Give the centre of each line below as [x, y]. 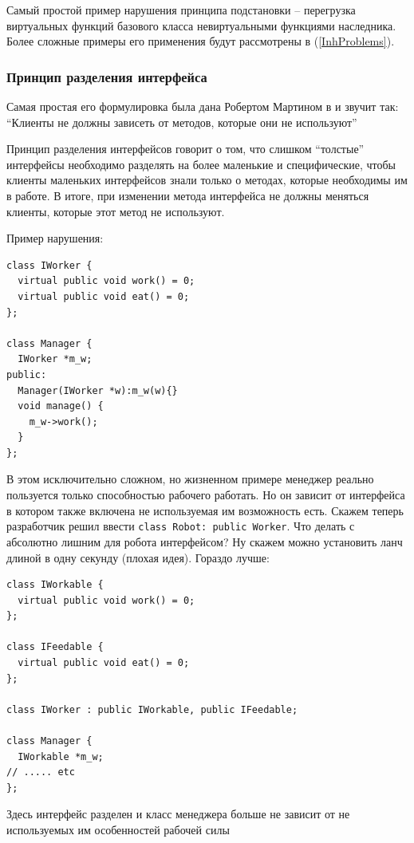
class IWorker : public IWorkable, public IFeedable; [152, 709]
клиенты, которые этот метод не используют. [116, 211]
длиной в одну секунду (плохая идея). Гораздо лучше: [138, 557]
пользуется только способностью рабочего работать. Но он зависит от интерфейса [206, 495]
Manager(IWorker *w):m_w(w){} [98, 390]
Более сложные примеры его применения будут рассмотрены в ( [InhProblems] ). [201, 41]
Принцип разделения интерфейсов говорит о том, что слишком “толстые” [185, 149]
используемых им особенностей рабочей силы [118, 829]
